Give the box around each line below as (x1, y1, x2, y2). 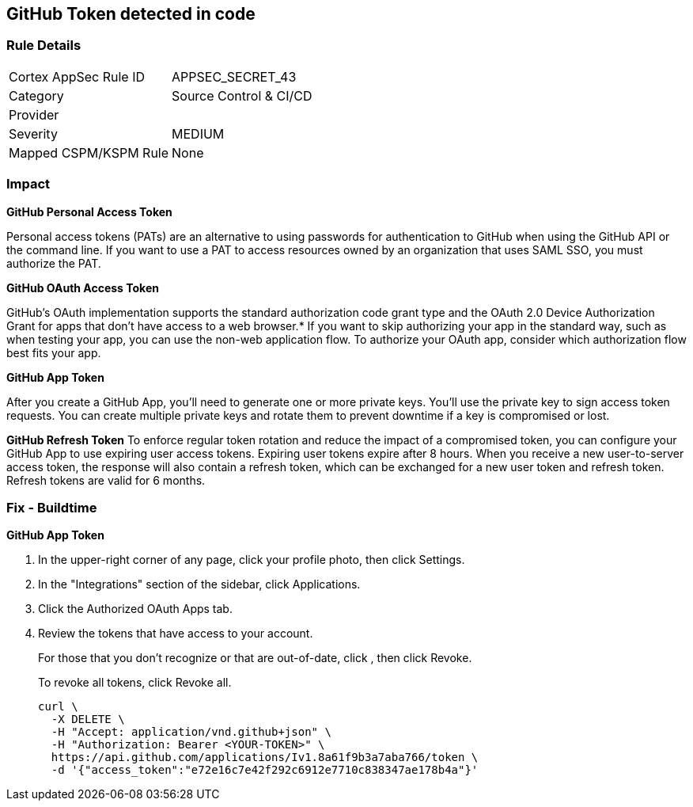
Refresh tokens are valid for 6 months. (6, 473, 206, 487)
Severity (9, 125, 58, 142)
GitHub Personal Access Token (6, 204, 172, 219)
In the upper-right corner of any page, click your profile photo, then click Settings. (38, 553, 465, 567)
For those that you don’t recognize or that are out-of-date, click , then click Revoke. (38, 651, 472, 665)
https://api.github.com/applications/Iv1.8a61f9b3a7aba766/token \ (51, 751, 479, 764)
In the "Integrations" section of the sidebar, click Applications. (38, 577, 361, 592)
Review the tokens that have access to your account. (38, 626, 313, 641)
